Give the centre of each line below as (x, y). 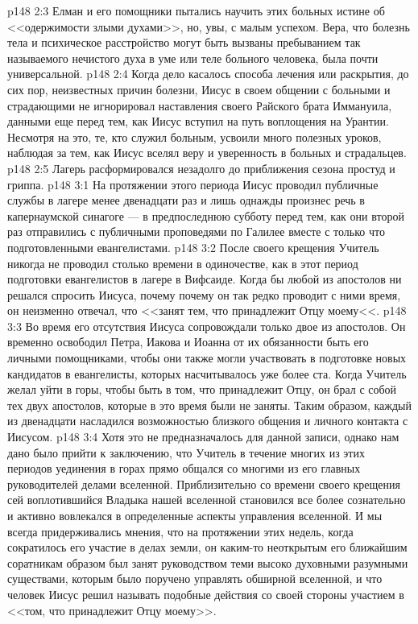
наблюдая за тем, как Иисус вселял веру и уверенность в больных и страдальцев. (207, 153)
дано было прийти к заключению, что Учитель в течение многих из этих (186, 452)
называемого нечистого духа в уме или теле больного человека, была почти (193, 58)
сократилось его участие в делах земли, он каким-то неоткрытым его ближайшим (207, 547)
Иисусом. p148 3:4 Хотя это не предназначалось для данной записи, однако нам (203, 437)
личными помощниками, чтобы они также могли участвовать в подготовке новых (207, 358)
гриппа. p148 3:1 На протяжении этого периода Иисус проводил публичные (193, 184)
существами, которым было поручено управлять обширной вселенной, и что (195, 579)
